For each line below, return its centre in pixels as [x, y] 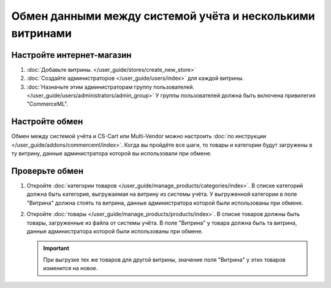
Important [56, 248]
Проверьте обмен [48, 171]
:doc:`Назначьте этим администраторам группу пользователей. [111, 87]
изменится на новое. [70, 268]
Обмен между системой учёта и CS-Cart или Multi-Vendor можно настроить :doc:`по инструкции [139, 136]
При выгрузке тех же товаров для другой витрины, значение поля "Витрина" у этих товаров [164, 259]
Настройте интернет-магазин [71, 55]
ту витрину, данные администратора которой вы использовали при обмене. [112, 154]
